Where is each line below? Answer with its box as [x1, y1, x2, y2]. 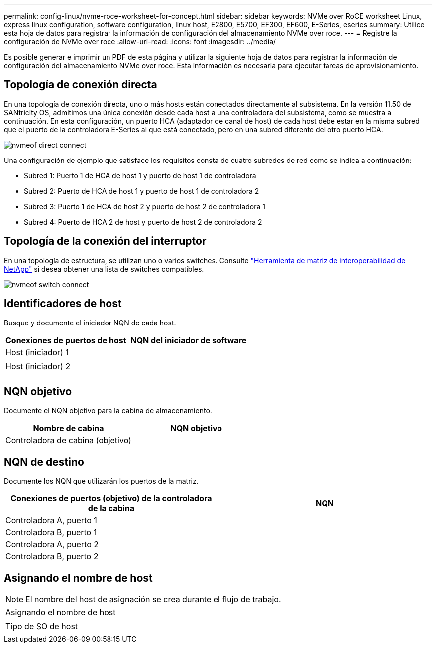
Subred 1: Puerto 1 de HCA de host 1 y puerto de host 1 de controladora [24, 171, 256, 180]
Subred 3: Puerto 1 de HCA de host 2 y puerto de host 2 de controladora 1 [24, 202, 265, 211]
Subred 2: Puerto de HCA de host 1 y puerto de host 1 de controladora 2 [24, 186, 259, 195]
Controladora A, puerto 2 [5, 539, 99, 550]
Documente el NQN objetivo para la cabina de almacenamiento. [4, 406, 212, 415]
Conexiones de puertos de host [5, 335, 126, 345]
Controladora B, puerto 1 [5, 527, 97, 538]
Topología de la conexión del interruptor [4, 235, 207, 248]
